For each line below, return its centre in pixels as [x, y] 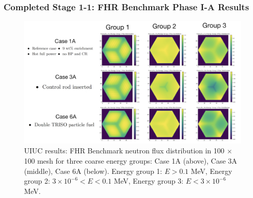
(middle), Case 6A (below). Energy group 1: [93, 171]
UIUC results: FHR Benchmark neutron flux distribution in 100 [124, 151]
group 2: [37, 181]
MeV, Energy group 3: [149, 181]
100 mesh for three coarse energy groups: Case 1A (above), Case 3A [131, 160]
